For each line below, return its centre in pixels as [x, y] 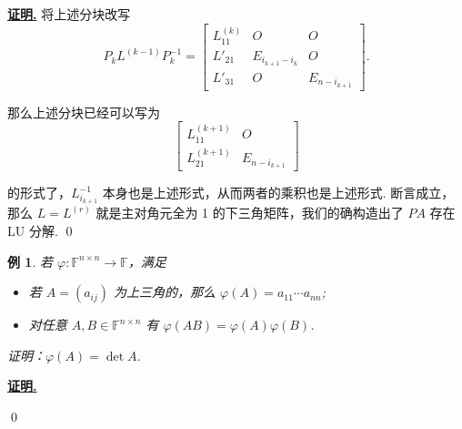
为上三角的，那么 [165, 292]
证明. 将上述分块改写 [69, 14]
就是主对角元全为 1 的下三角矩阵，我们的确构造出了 [250, 213]
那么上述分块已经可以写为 [84, 112]
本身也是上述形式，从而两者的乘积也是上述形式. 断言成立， [278, 193]
